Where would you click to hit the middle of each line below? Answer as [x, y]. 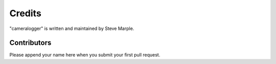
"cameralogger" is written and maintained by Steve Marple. [72, 28]
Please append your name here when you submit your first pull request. [85, 55]
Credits [26, 13]
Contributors [30, 43]
